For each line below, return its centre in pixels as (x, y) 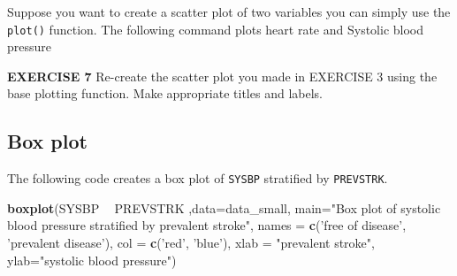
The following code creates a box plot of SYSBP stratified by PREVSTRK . (198, 178)
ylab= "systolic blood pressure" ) (92, 260)
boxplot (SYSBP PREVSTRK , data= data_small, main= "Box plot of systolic (224, 207)
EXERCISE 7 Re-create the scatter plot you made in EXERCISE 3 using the (222, 76)
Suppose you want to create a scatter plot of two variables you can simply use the (229, 11)
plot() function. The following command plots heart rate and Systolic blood (216, 29)
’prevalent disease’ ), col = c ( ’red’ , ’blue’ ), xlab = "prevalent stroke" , (191, 243)
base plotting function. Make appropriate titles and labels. (165, 93)
